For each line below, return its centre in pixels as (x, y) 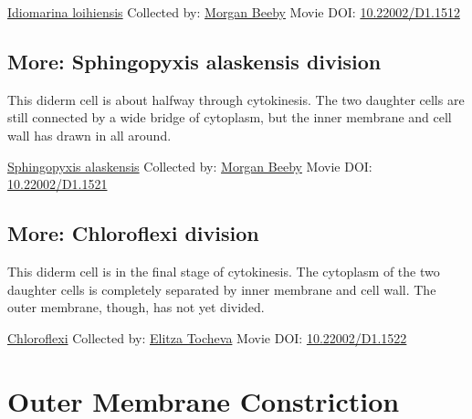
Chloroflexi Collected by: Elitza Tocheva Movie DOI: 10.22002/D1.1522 (207, 337)
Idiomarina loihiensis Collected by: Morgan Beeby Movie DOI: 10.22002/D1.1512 (234, 12)
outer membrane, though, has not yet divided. (136, 307)
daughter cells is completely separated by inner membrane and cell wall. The (222, 289)
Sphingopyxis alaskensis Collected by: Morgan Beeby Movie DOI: (190, 166)
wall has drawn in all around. (89, 135)
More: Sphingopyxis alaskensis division (194, 61)
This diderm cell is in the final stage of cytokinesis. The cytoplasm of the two (224, 271)
